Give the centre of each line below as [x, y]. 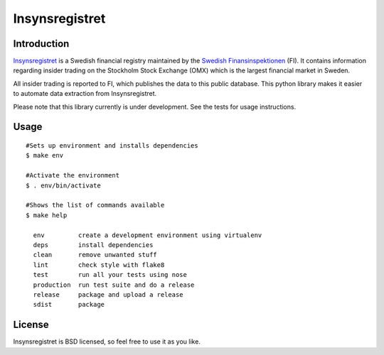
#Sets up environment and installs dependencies [112, 146]
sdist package [69, 305]
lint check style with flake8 [99, 265]
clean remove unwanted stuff [95, 255]
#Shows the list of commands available [95, 205]
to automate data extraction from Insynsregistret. [85, 94]
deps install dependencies [93, 245]
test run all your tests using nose [110, 275]
